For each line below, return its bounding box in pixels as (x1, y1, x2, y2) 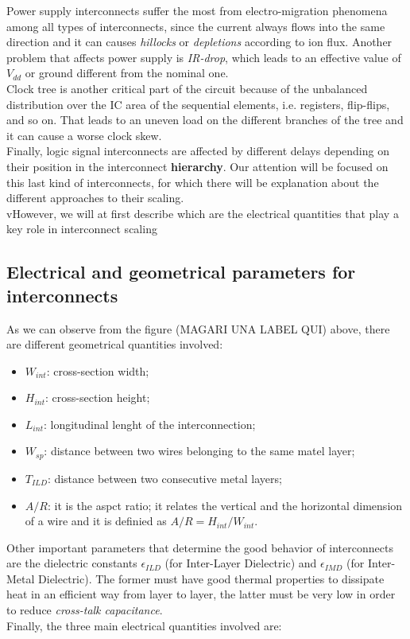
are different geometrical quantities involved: (6, 336, 223, 353)
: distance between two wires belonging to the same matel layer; (44, 442, 355, 459)
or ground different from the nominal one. (25, 64, 229, 81)
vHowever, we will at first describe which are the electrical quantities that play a (6, 205, 399, 221)
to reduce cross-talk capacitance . (6, 602, 163, 618)
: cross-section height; (45, 389, 150, 406)
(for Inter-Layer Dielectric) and (164, 555, 317, 571)
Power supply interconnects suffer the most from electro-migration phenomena (6, 2, 388, 18)
